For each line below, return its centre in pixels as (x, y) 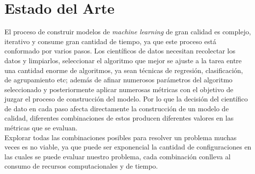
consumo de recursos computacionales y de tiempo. (81, 166)
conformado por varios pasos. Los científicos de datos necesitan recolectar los (120, 51)
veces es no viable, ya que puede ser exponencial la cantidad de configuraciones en (128, 147)
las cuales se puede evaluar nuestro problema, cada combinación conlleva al (118, 156)
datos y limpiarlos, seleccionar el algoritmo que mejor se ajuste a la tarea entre (123, 60)
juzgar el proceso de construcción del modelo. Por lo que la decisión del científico (126, 99)
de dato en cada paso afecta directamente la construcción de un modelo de (117, 108)
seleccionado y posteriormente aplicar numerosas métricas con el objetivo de (119, 89)
